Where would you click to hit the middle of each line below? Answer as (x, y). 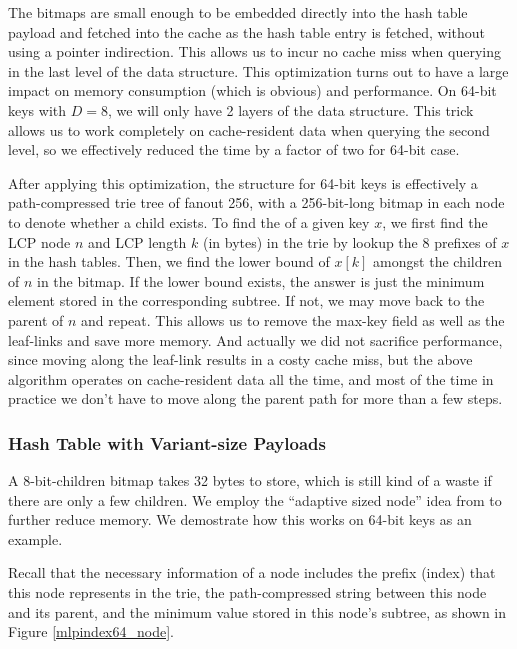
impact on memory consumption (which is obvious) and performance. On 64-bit (252, 90)
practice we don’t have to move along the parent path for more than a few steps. (255, 398)
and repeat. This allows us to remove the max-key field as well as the (293, 319)
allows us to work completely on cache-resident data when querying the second (249, 129)
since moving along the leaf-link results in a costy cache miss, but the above (240, 359)
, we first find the (435, 221)
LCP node (39, 241)
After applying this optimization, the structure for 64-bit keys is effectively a (243, 182)
